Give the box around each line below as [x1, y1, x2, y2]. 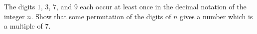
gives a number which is [180, 11, 253, 21]
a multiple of [4, 21, 43, 31]
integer [4, 11, 25, 21]
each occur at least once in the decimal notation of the [80, 1, 247, 11]
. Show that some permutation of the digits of [31, 11, 171, 21]
